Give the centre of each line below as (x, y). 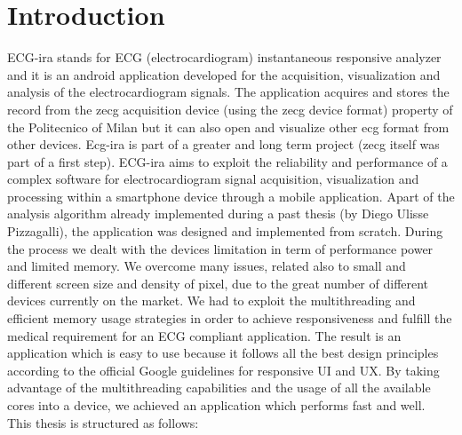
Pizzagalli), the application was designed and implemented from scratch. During (225, 231)
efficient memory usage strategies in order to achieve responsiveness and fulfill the (230, 318)
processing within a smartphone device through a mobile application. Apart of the (231, 196)
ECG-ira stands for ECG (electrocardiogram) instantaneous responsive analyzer (224, 57)
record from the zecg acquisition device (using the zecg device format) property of (230, 109)
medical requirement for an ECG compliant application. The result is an (204, 335)
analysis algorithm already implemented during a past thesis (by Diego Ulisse (218, 214)
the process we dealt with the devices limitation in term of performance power (220, 248)
